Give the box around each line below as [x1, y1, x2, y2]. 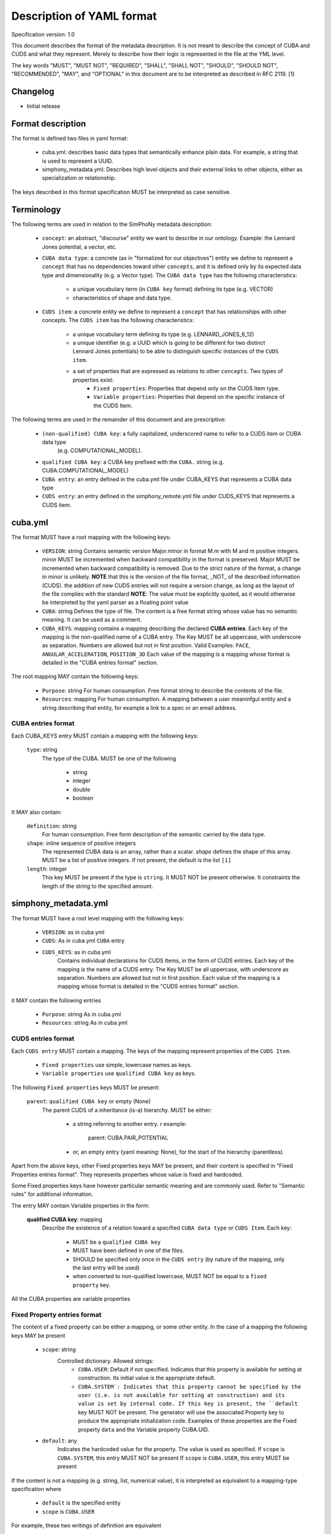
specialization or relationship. [42, 174, 116, 182]
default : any [42, 1437, 77, 1444]
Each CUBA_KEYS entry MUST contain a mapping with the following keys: [11, 732, 199, 739]
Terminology [11, 204, 61, 215]
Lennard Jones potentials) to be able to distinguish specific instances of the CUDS [72, 347, 279, 355]
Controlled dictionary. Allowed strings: [57, 1357, 154, 1365]
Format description [11, 118, 86, 129]
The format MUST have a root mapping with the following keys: [11, 533, 171, 541]
